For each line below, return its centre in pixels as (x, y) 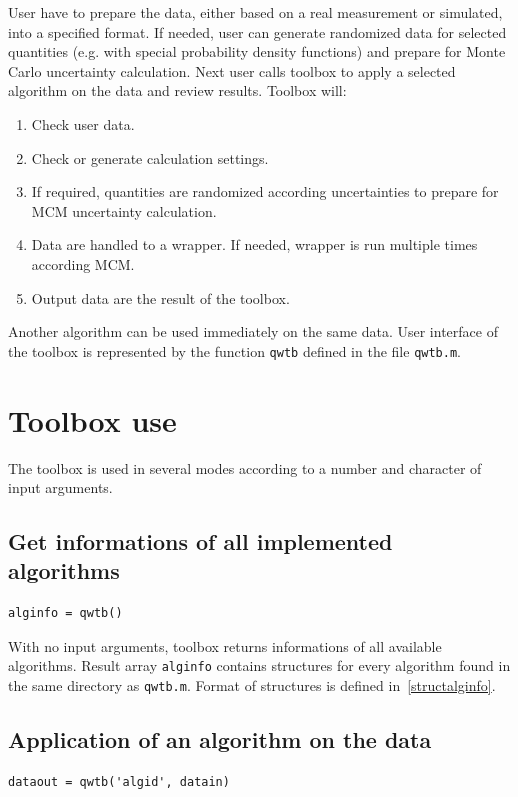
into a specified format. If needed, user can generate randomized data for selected (257, 31)
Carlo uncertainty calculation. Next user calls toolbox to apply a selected (232, 70)
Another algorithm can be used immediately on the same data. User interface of (253, 331)
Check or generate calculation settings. (150, 157)
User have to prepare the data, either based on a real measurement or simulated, (255, 12)
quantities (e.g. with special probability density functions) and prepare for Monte (257, 51)
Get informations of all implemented (200, 541)
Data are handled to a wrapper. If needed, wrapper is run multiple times (254, 244)
